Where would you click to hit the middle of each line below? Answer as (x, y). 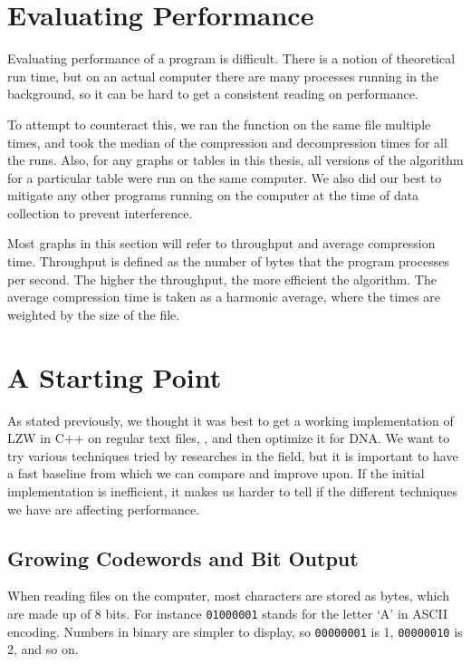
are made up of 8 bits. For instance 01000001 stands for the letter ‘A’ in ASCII (228, 613)
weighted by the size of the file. (94, 314)
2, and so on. (43, 649)
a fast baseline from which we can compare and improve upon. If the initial (216, 473)
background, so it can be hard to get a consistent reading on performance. (213, 94)
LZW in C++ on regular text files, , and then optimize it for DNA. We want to (229, 438)
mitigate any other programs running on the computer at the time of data (213, 195)
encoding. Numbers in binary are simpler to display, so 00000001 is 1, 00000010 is (235, 631)
